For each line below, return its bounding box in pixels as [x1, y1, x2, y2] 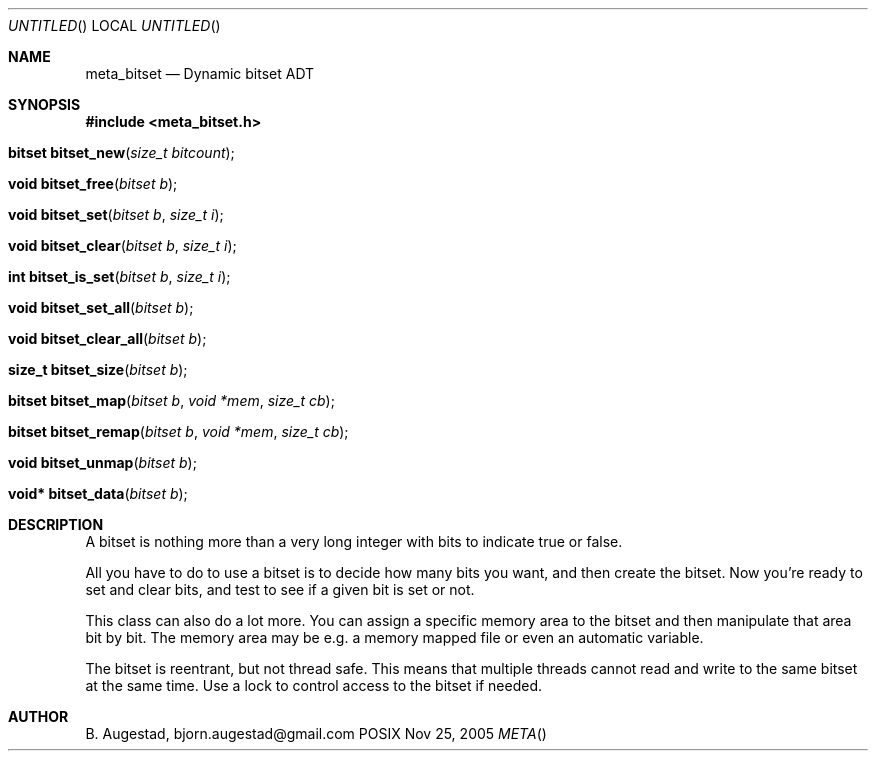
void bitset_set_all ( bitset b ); [8, 299, 194, 316]
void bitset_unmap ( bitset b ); [8, 454, 197, 471]
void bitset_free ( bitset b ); [8, 175, 178, 192]
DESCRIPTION [8, 516, 104, 533]
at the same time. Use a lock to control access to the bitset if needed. [85, 677, 542, 694]
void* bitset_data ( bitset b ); [8, 485, 188, 502]
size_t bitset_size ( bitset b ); [8, 361, 188, 378]
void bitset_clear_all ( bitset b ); [8, 330, 207, 347]
